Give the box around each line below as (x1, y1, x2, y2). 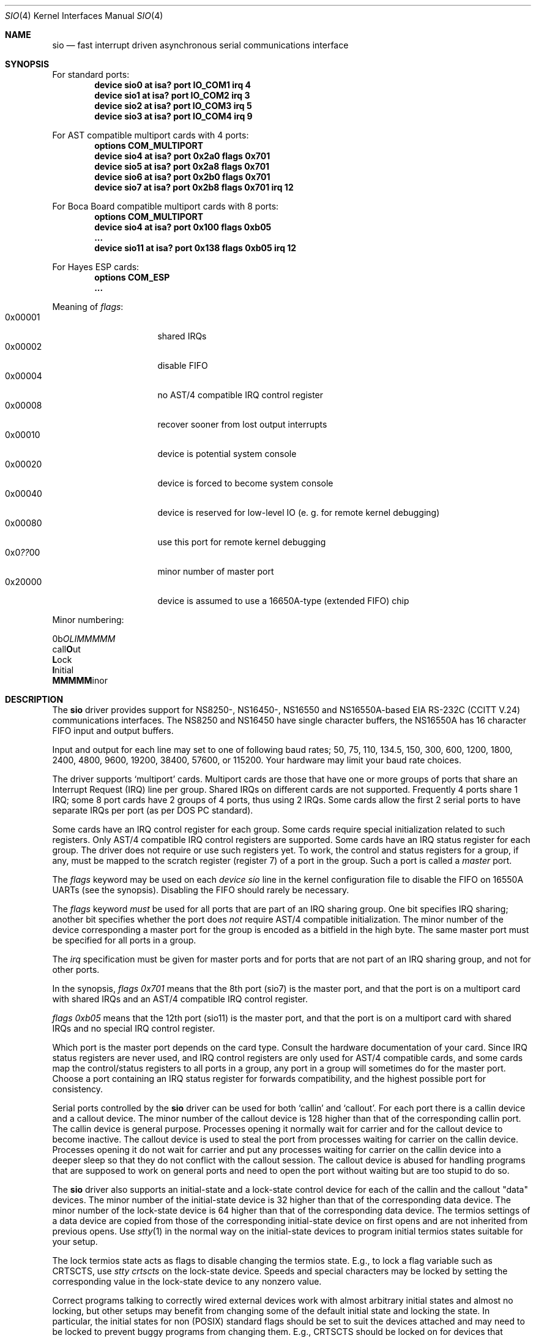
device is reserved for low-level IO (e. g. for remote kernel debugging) (157, 507, 440, 518)
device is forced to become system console (157, 478, 333, 488)
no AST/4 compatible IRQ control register (157, 390, 324, 400)
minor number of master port (157, 566, 274, 576)
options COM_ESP (94, 272, 170, 282)
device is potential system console (157, 448, 297, 459)
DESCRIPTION (5, 694, 64, 705)
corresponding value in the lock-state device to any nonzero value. (52, 1276, 322, 1287)
